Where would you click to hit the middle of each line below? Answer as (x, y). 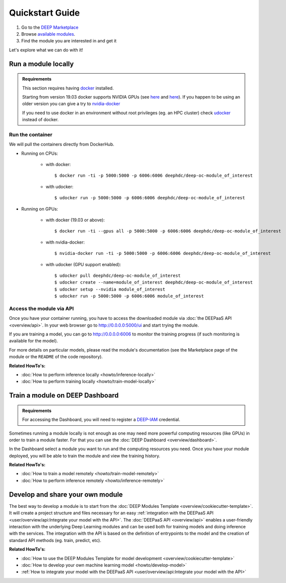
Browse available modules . (48, 34)
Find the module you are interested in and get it (69, 41)
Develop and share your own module (66, 494)
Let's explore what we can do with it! (46, 50)
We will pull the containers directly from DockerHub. (62, 145)
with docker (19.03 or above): (75, 220)
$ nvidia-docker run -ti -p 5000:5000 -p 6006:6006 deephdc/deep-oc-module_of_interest (163, 253)
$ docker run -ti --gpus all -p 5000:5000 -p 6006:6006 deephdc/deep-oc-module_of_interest (168, 231)
